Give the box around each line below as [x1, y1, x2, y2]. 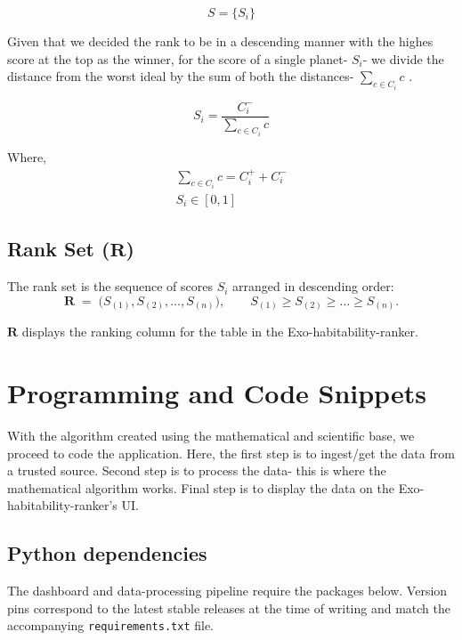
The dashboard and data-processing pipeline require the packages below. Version [7, 581, 448, 600]
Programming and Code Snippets [7, 375, 426, 411]
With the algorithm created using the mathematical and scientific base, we [7, 426, 415, 445]
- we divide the [362, 49, 444, 68]
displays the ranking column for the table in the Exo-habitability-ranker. [21, 322, 418, 341]
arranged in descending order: [232, 277, 394, 296]
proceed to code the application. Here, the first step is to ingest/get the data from [7, 443, 455, 462]
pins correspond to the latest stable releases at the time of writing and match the [7, 598, 450, 617]
